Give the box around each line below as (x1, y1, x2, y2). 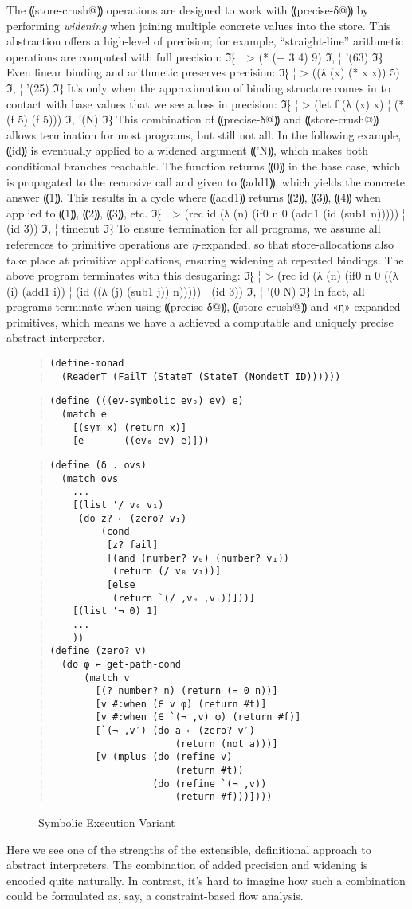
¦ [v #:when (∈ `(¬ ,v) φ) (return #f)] (38, 711, 301, 723)
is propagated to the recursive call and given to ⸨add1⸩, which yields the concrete (6, 173, 405, 190)
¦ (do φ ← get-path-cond (38, 658, 181, 670)
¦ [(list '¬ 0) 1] (38, 605, 159, 617)
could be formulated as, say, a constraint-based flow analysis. (6, 887, 304, 904)
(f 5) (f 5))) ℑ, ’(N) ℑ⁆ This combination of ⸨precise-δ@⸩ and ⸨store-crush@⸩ (6, 111, 379, 127)
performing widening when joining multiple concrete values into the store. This (6, 17, 391, 33)
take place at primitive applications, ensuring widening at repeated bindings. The (6, 251, 404, 268)
